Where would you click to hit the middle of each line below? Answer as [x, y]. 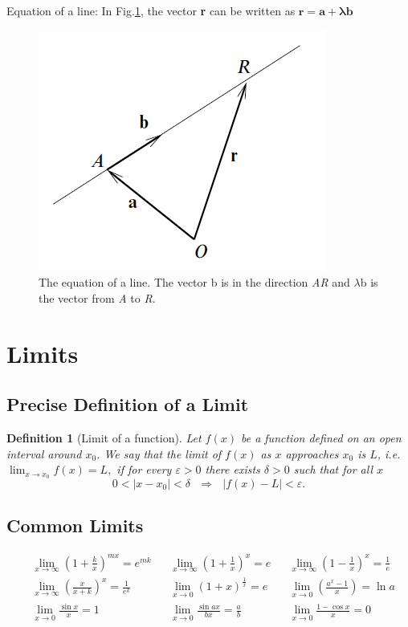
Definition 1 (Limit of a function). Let [104, 437]
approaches [312, 453]
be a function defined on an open [321, 437]
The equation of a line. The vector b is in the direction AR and [194, 282]
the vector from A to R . [97, 297]
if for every [144, 469]
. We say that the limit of [159, 453]
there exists [233, 469]
